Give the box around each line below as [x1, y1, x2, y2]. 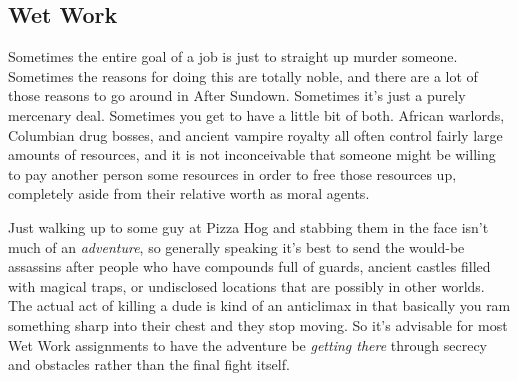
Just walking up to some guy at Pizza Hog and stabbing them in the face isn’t [8, 216, 489, 237]
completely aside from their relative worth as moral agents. [8, 183, 370, 204]
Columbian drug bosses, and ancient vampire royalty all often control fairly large [8, 124, 503, 145]
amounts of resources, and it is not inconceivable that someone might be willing [8, 144, 496, 165]
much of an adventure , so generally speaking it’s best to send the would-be [8, 236, 465, 257]
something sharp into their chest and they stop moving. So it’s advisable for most [8, 314, 508, 335]
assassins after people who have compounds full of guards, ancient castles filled [8, 256, 491, 277]
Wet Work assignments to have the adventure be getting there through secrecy [8, 334, 488, 355]
